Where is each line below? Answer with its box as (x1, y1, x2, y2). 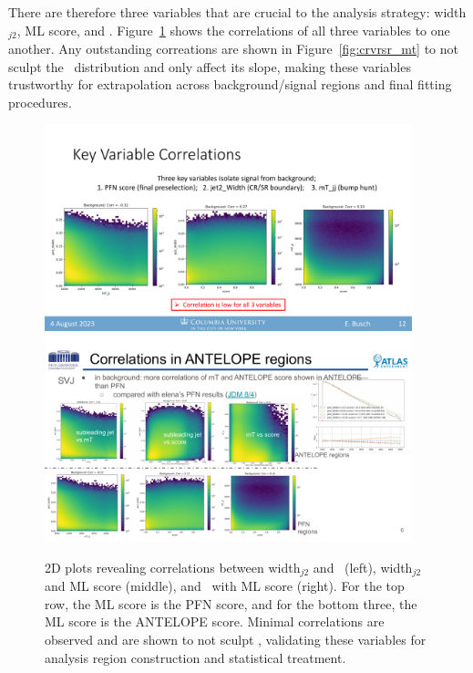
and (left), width (313, 557, 413, 576)
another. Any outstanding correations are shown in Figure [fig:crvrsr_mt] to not (8, 39, 458, 58)
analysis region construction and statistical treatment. (45, 647, 346, 667)
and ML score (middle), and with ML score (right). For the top (45, 576, 405, 595)
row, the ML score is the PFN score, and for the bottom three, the (45, 594, 417, 613)
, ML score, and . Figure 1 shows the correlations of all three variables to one (16, 20, 450, 39)
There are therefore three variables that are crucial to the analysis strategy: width (8, 3, 467, 21)
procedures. (8, 92, 72, 111)
